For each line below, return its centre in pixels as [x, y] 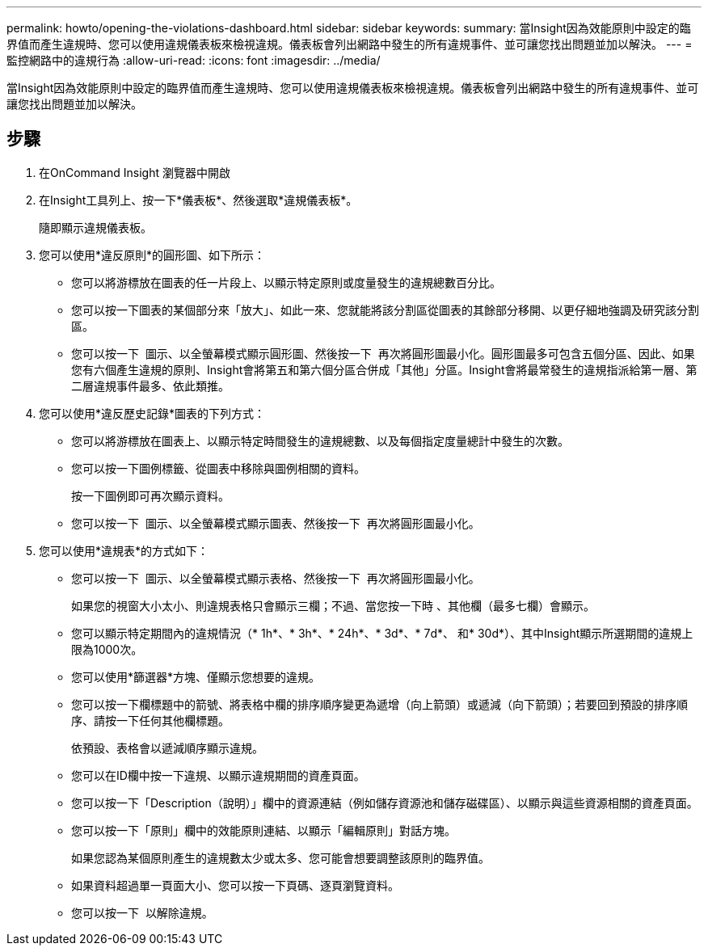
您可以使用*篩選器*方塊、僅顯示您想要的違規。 [196, 676]
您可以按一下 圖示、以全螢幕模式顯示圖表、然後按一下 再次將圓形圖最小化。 [276, 523]
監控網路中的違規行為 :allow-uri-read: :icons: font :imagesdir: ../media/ [194, 60]
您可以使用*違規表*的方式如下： [124, 550]
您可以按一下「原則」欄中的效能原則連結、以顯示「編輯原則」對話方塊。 [263, 830]
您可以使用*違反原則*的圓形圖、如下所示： [152, 255]
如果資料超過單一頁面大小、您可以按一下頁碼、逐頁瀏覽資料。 [235, 885]
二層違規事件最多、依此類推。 [150, 385]
